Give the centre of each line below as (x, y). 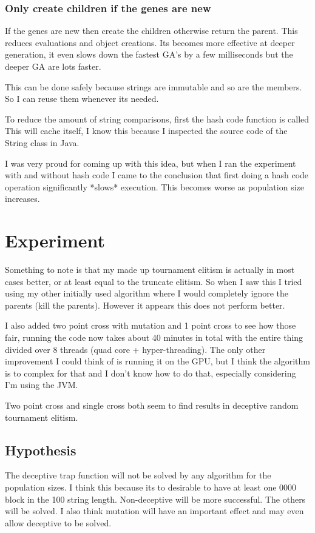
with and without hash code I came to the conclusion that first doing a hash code (157, 175)
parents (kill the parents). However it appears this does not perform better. (145, 305)
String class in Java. (42, 142)
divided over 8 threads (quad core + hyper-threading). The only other (135, 349)
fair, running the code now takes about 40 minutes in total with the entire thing (154, 337)
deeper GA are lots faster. (53, 66)
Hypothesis (41, 450)
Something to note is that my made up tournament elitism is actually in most (150, 270)
